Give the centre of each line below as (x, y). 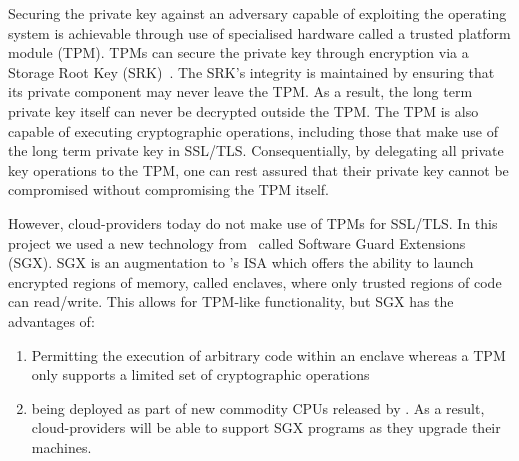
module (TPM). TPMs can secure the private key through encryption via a (238, 52)
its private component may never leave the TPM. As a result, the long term (240, 91)
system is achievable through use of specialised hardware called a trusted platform (259, 32)
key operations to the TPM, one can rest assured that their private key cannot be (258, 169)
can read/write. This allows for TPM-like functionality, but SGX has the (231, 301)
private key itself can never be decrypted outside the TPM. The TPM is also (243, 110)
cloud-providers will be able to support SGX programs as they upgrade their (266, 427)
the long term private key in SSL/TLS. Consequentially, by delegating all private (256, 150)
